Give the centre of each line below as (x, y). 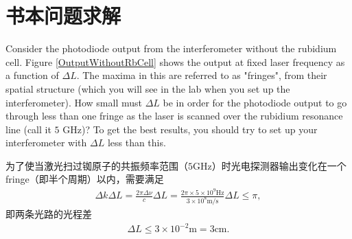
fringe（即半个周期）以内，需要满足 (85, 179)
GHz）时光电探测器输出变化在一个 (270, 165)
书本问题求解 (63, 15)
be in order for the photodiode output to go (255, 102)
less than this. (137, 143)
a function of (32, 75)
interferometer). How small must (74, 102)
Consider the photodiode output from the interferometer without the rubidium (171, 48)
